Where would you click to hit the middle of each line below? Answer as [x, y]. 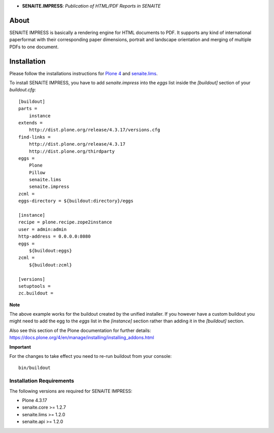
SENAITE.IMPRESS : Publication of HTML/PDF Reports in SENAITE [91, 6]
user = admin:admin [43, 229]
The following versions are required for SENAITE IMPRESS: [71, 391]
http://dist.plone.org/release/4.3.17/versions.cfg [94, 130]
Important [20, 347]
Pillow [37, 172]
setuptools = [35, 286]
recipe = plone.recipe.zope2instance [65, 222]
